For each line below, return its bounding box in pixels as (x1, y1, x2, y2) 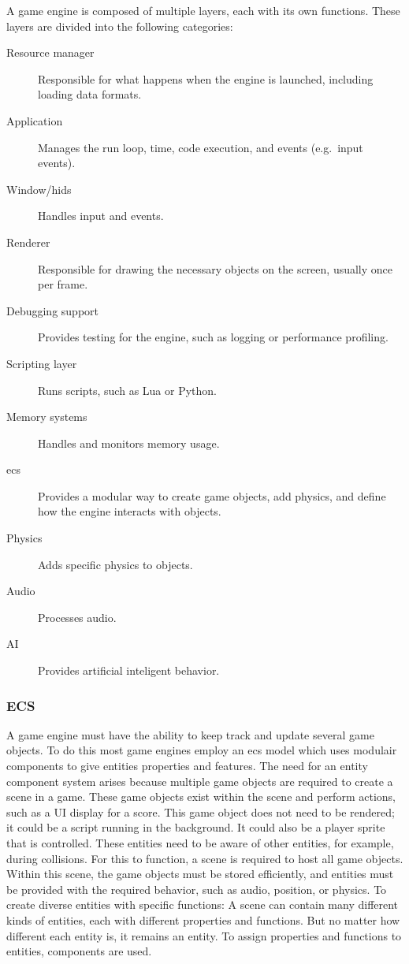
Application (6, 112, 63, 128)
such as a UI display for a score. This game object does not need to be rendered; (6, 803, 395, 820)
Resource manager (6, 44, 95, 61)
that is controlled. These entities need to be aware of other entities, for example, (6, 835, 394, 850)
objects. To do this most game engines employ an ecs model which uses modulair (6, 742, 397, 758)
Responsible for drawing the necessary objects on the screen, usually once (38, 260, 393, 277)
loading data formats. (38, 86, 142, 102)
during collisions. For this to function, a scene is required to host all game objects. (6, 850, 403, 866)
